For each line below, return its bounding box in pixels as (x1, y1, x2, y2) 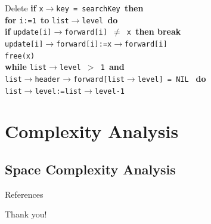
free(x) (5, 51, 35, 60)
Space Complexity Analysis (5, 160, 176, 179)
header (35, 75, 61, 84)
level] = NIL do (137, 72, 206, 84)
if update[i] (5, 25, 52, 38)
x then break (126, 25, 181, 38)
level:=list (35, 87, 82, 96)
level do (82, 13, 118, 26)
